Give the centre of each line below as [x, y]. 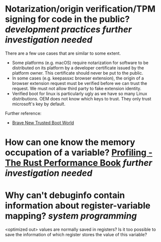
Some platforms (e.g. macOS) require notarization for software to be [80, 63]
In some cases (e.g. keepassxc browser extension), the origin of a [78, 78]
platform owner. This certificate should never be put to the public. [78, 73]
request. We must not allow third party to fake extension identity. [77, 88]
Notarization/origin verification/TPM [80, 9]
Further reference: [23, 113]
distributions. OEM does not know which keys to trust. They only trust [81, 98]
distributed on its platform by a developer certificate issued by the [78, 68]
